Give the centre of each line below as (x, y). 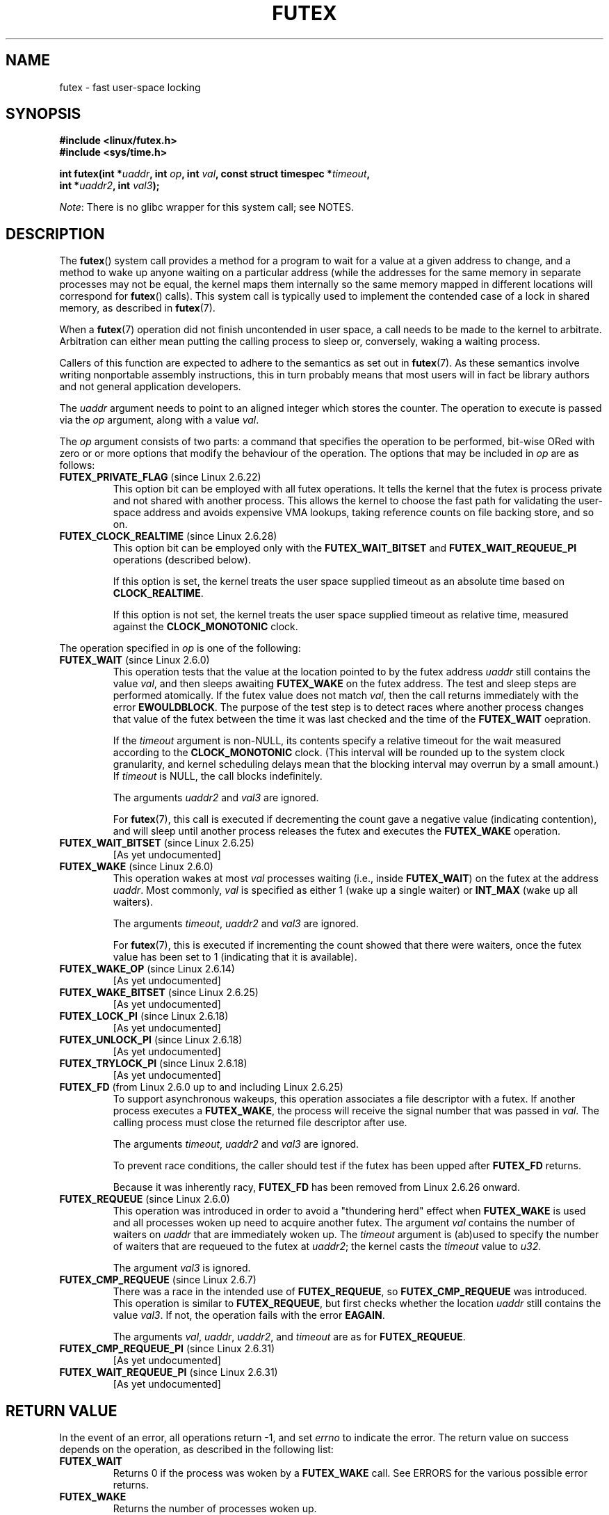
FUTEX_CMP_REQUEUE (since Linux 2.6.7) (158, 1280)
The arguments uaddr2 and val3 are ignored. (216, 798)
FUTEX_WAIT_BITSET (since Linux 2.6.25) (157, 843)
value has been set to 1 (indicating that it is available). (235, 957)
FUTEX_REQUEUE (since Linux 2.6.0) (145, 1199)
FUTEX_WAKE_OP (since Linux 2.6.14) (147, 969)
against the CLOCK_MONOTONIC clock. (205, 627)
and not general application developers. (150, 387)
